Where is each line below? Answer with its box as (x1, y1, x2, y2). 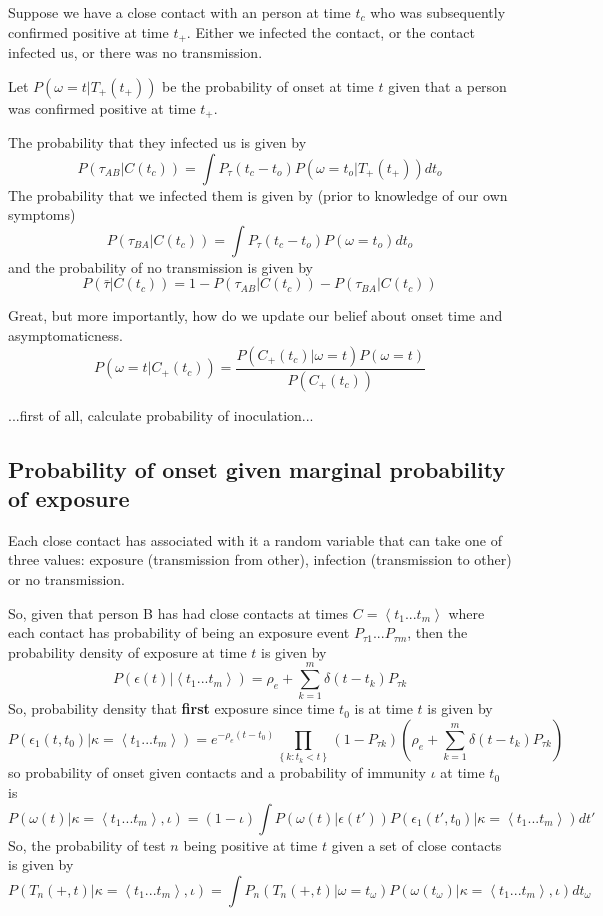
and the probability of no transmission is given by (8, 256, 313, 277)
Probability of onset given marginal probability (8, 453, 506, 484)
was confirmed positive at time (8, 97, 196, 118)
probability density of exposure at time (8, 641, 247, 662)
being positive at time (183, 834, 318, 855)
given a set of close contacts (331, 834, 502, 855)
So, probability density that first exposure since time (8, 698, 335, 719)
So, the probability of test (8, 834, 166, 855)
